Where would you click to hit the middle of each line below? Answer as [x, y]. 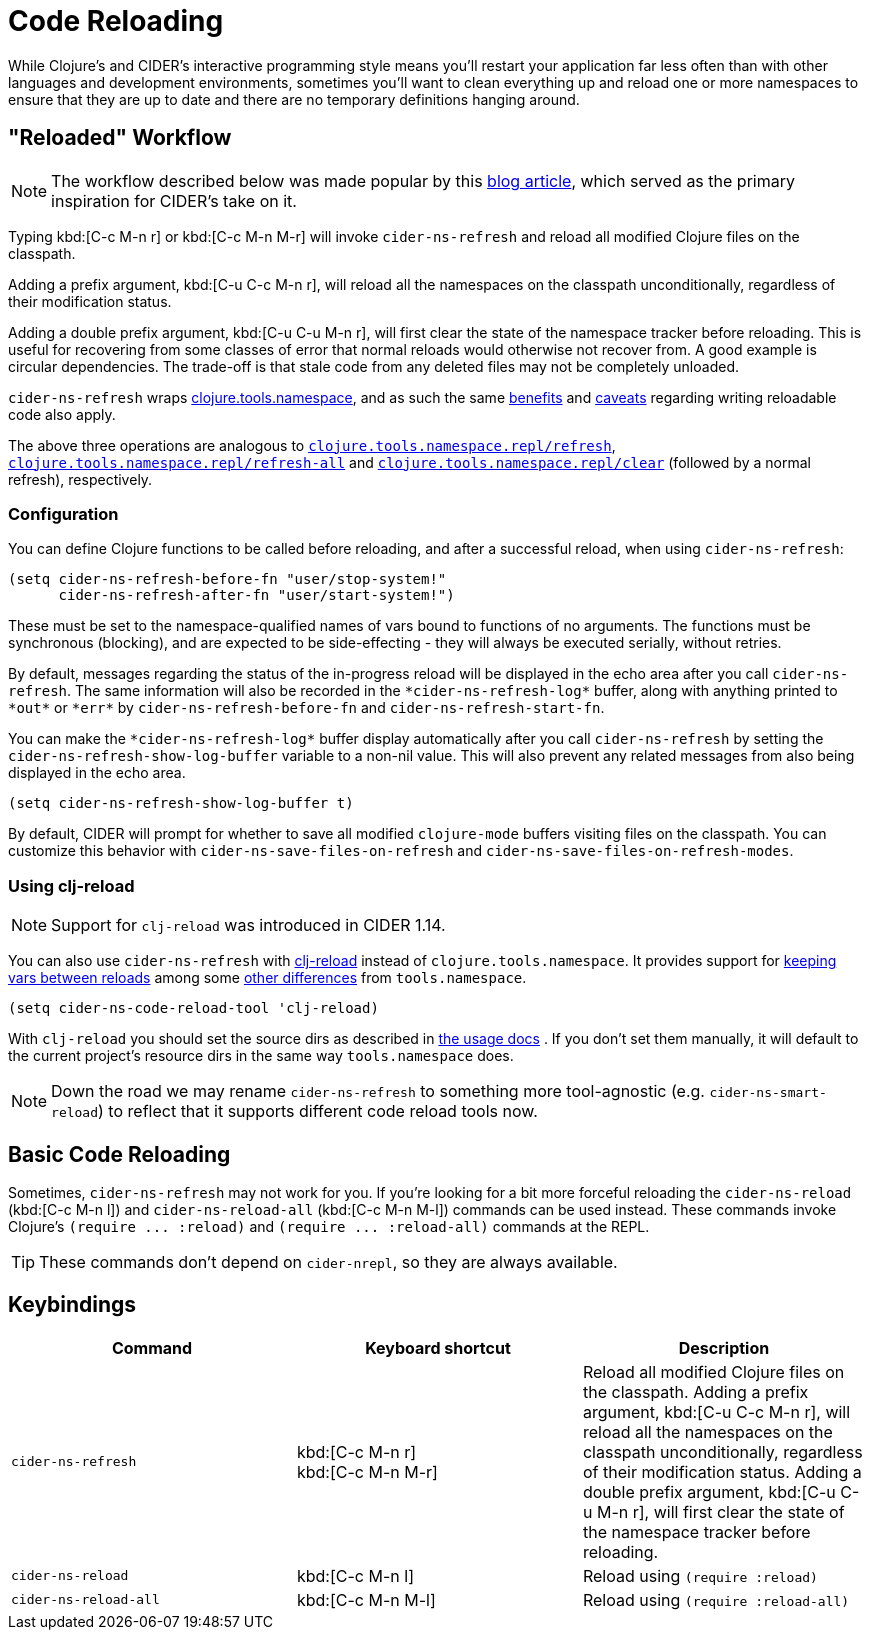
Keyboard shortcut [438, 1347]
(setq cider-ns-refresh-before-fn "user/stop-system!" [227, 579]
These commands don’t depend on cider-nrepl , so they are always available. [328, 1261]
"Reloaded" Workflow [120, 138]
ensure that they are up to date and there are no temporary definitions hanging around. [294, 99]
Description [724, 1347]
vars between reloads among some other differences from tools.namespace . [267, 978]
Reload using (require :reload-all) [716, 1599]
